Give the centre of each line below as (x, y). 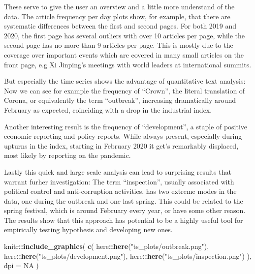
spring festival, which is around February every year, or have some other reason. (125, 210)
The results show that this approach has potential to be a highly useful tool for (124, 220)
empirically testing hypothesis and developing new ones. (88, 229)
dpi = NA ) (21, 265)
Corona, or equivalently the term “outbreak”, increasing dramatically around (120, 100)
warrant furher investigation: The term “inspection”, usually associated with (119, 181)
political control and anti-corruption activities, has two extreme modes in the (120, 191)
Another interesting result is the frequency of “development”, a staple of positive (126, 126)
